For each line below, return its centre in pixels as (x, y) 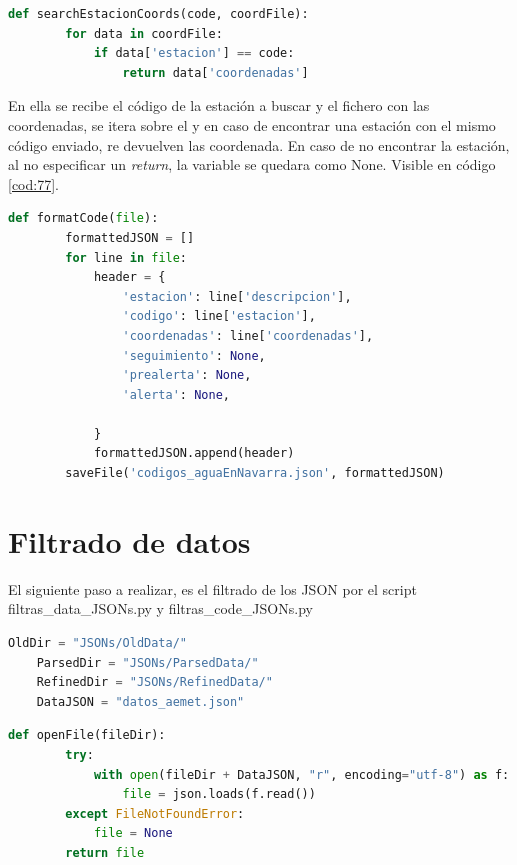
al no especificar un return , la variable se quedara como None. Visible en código (252, 164)
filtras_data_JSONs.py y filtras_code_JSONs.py (160, 608)
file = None (133, 833)
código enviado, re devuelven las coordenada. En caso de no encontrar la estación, (259, 144)
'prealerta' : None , (187, 375)
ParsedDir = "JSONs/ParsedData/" (147, 662)
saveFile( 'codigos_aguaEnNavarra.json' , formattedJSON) (255, 473)
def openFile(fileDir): (87, 735)
